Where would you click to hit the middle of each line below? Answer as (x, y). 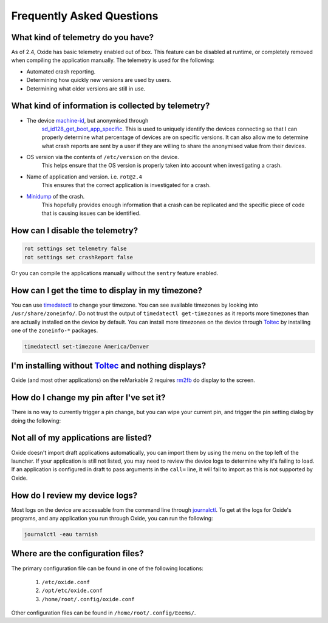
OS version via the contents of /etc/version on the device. (103, 157)
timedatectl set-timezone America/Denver (87, 346)
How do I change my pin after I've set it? (88, 398)
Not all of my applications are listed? (81, 438)
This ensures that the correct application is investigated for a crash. (126, 185)
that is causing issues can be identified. (91, 213)
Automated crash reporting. (61, 71)
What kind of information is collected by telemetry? (111, 106)
